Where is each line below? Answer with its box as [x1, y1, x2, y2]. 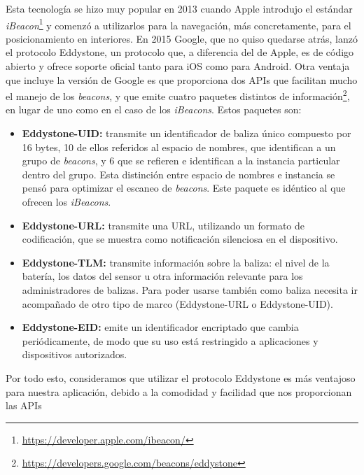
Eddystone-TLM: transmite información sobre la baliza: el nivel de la [22, 255, 330, 269]
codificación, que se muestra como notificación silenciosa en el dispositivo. [22, 232, 338, 246]
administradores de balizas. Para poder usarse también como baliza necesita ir [22, 283, 358, 297]
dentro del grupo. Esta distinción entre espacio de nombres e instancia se [22, 166, 335, 181]
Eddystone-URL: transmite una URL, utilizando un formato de [22, 218, 304, 232]
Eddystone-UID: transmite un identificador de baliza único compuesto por [22, 126, 351, 141]
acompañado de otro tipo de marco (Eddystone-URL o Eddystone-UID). [22, 296, 333, 311]
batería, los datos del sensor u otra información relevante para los [22, 269, 303, 283]
